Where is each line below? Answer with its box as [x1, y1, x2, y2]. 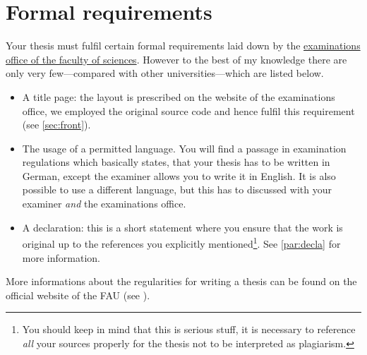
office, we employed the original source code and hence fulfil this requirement [22, 103, 355, 118]
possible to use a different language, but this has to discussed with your [22, 182, 332, 197]
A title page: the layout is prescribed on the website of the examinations [22, 89, 335, 104]
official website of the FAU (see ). [6, 287, 150, 302]
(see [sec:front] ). [22, 117, 91, 132]
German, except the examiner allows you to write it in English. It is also [22, 168, 336, 183]
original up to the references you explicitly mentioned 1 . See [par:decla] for [22, 234, 341, 251]
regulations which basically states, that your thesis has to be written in [22, 155, 330, 169]
